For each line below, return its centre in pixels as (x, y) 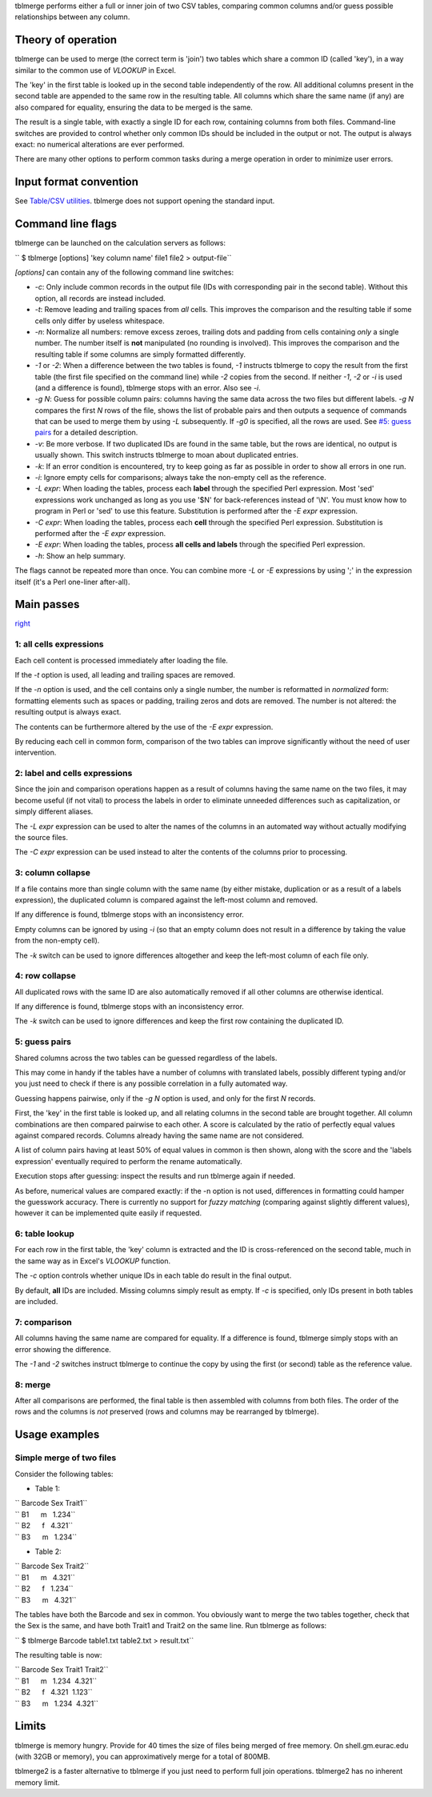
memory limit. (37, 1782)
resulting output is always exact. (68, 712)
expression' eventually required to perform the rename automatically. (129, 1161)
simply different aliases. (54, 811)
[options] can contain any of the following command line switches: (124, 273)
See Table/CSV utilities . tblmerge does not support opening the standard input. (145, 201)
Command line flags (66, 224)
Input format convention (77, 182)
